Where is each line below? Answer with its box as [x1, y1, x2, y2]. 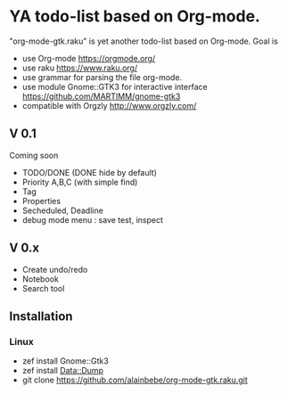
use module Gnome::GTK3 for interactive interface [21, 81, 208, 92]
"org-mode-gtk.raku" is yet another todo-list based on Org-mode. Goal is [9, 36, 279, 46]
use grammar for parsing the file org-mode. [21, 71, 183, 82]
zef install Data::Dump [21, 365, 104, 376]
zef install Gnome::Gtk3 [21, 356, 109, 366]
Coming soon [9, 150, 59, 160]
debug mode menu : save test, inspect [21, 214, 163, 225]
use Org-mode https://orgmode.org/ [21, 53, 156, 63]
